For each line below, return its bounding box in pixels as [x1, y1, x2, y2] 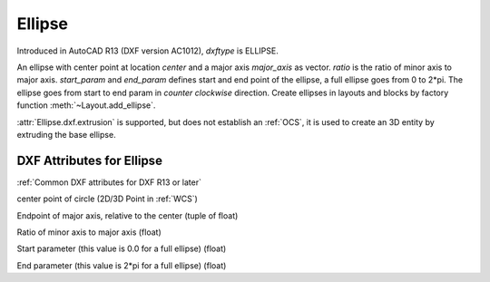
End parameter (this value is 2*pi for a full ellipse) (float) [16, 259, 227, 271]
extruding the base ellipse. [16, 129, 117, 140]
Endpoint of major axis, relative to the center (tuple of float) [16, 209, 239, 221]
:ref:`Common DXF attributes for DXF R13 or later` [16, 177, 201, 188]
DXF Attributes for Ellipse [16, 152, 163, 168]
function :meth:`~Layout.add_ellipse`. [16, 100, 156, 111]
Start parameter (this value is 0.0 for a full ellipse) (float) [16, 243, 227, 254]
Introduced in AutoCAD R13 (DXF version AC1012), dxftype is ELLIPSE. [16, 45, 279, 56]
